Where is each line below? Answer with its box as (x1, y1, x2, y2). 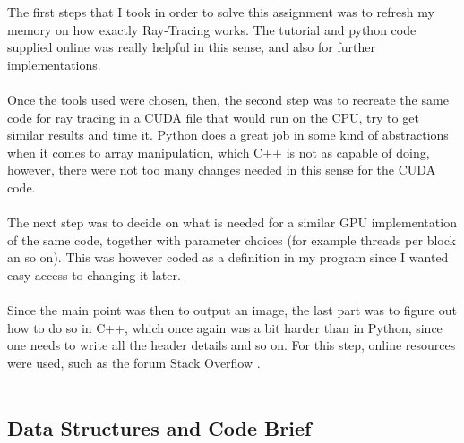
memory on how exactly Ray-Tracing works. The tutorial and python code (7, 20, 417, 38)
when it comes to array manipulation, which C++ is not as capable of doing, (7, 142, 430, 161)
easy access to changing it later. (7, 265, 181, 284)
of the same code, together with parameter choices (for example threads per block (7, 230, 456, 249)
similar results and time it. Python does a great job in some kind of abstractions (7, 125, 449, 144)
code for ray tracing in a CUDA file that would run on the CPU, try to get (7, 107, 419, 126)
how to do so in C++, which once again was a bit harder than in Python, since (7, 318, 443, 337)
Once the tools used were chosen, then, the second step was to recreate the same (7, 89, 449, 108)
